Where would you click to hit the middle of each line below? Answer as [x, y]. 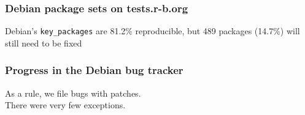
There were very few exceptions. [65, 105]
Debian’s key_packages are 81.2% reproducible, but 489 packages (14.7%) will [152, 31]
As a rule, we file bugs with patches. [73, 93]
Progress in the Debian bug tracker [94, 70]
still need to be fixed [44, 43]
